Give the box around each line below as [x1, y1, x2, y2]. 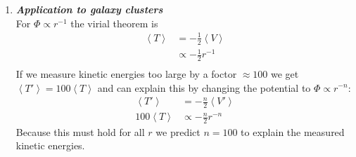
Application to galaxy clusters [15, 2, 163, 16]
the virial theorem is [70, 15, 158, 30]
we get [271, 66, 299, 81]
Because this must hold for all [15, 124, 145, 139]
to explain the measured [241, 124, 345, 139]
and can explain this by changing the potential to [97, 80, 311, 95]
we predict [155, 124, 201, 139]
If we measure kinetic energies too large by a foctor [15, 66, 237, 81]
